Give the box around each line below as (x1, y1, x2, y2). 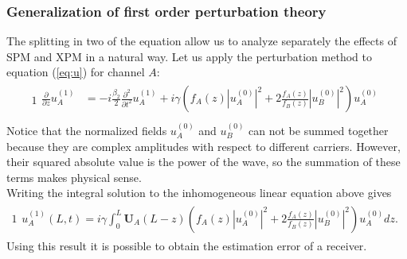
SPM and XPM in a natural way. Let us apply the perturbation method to (6, 48, 372, 64)
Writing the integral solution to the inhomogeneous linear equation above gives (6, 184, 392, 201)
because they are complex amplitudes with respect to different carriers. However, (6, 137, 401, 154)
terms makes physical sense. (6, 168, 142, 185)
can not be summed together (249, 122, 389, 138)
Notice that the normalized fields (6, 122, 167, 138)
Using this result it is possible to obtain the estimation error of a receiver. (6, 237, 367, 253)
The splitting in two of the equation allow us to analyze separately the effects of (6, 33, 397, 49)
